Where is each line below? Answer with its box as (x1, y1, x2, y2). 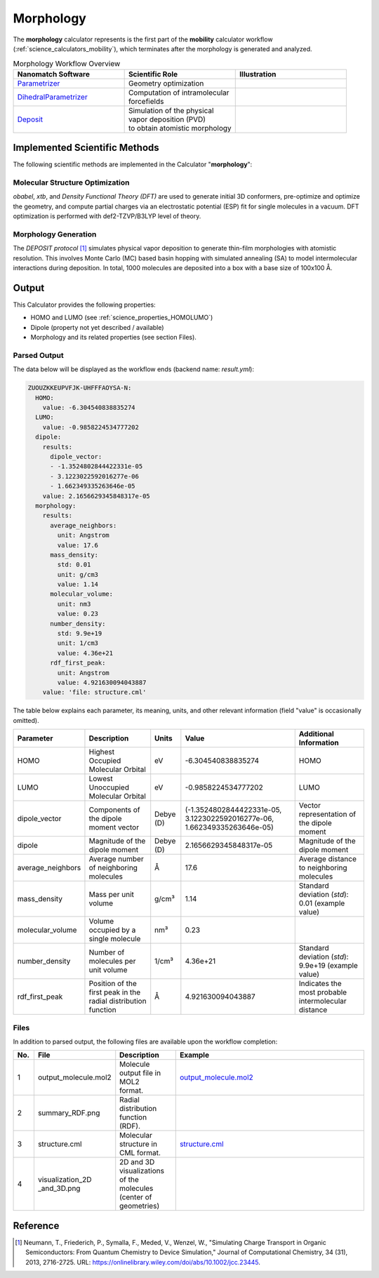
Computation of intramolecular (128, 88, 230, 98)
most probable (298, 987, 347, 997)
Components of (88, 805, 140, 815)
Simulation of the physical (128, 105, 214, 115)
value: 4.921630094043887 (57, 678, 147, 686)
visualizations (119, 1166, 165, 1176)
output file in (119, 1068, 161, 1078)
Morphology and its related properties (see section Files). (30, 333, 197, 342)
